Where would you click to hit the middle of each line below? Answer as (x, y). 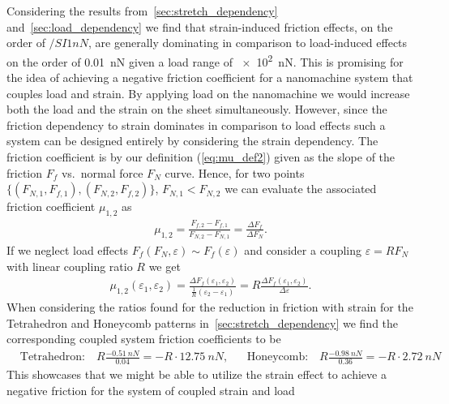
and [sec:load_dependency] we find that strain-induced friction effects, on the (200, 26)
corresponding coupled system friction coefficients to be (144, 339)
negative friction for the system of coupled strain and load (151, 390)
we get (165, 266)
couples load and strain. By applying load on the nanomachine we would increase (208, 93)
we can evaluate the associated (301, 189)
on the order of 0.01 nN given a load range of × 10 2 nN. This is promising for (205, 60)
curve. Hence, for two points (235, 172)
